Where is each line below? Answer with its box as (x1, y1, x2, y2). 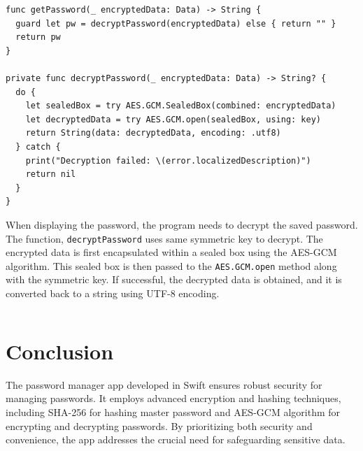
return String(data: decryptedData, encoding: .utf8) (25, 128, 281, 138)
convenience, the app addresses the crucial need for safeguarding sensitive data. (6, 432, 346, 447)
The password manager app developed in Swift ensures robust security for (6, 377, 322, 392)
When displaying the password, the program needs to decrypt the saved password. (6, 217, 358, 231)
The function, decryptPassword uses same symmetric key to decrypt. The (6, 231, 323, 245)
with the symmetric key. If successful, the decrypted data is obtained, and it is (6, 272, 342, 287)
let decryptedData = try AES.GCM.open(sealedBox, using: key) (25, 114, 322, 124)
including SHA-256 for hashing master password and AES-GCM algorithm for (6, 404, 341, 419)
